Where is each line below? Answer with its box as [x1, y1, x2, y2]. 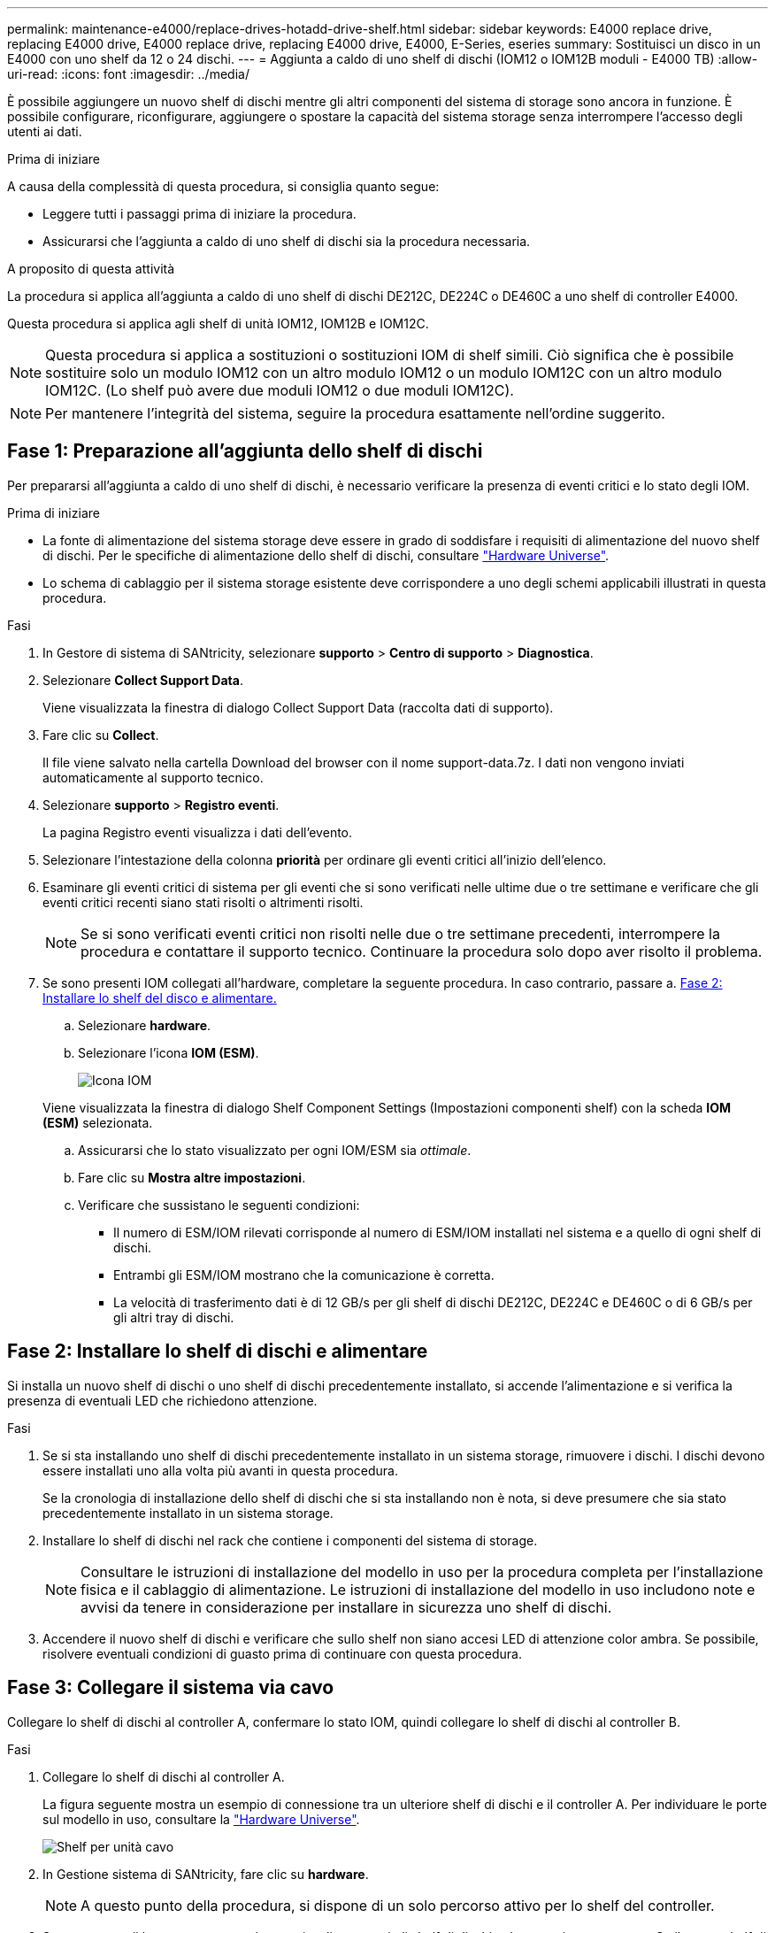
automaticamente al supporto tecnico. [42, 769, 264, 785]
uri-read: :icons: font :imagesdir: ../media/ [7, 66, 249, 81]
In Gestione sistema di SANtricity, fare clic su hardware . [42, 1866, 369, 1882]
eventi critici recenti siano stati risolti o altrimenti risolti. [42, 894, 364, 910]
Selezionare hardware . [78, 1017, 211, 1033]
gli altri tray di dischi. [113, 1309, 234, 1325]
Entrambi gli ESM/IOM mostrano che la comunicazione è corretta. [113, 1267, 495, 1282]
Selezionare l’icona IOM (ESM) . [78, 1044, 259, 1060]
